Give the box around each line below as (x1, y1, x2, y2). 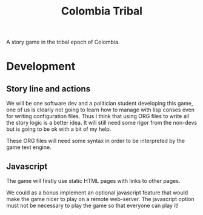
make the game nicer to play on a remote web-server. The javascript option (6, 196, 195, 202)
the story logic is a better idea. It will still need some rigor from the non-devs (6, 119, 198, 127)
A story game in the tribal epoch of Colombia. (6, 38, 120, 46)
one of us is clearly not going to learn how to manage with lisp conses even (6, 106, 195, 113)
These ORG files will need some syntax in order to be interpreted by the (6, 137, 185, 145)
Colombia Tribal (61, 4, 143, 18)
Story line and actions (6, 84, 91, 94)
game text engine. (6, 144, 52, 151)
